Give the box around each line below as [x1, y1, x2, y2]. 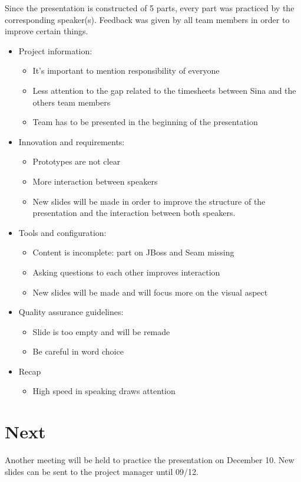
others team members [32, 96, 111, 108]
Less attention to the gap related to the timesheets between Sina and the [32, 84, 296, 96]
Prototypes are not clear [32, 155, 121, 168]
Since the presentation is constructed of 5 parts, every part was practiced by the [5, 2, 295, 14]
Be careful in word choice [32, 345, 124, 358]
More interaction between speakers [32, 175, 158, 187]
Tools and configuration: [18, 226, 107, 238]
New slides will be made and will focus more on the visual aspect [32, 286, 268, 298]
